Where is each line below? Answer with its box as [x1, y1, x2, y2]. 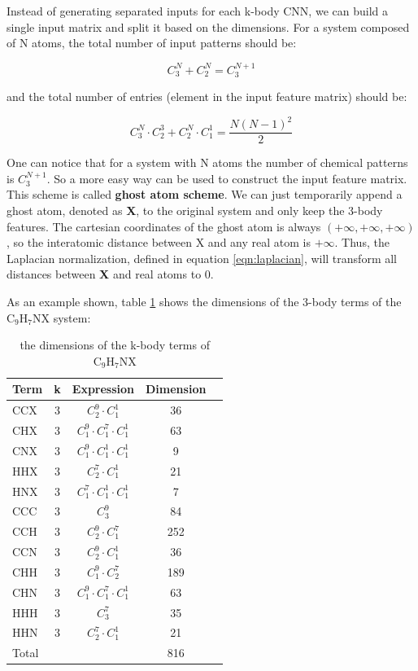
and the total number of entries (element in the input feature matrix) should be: [7, 88, 407, 105]
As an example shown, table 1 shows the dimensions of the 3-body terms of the [7, 292, 402, 309]
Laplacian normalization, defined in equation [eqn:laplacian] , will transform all [7, 249, 397, 266]
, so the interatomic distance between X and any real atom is [7, 234, 311, 251]
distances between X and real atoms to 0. [7, 265, 214, 283]
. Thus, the [334, 234, 390, 251]
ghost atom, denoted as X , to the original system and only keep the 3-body [7, 201, 383, 218]
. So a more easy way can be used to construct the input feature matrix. [46, 169, 407, 186]
